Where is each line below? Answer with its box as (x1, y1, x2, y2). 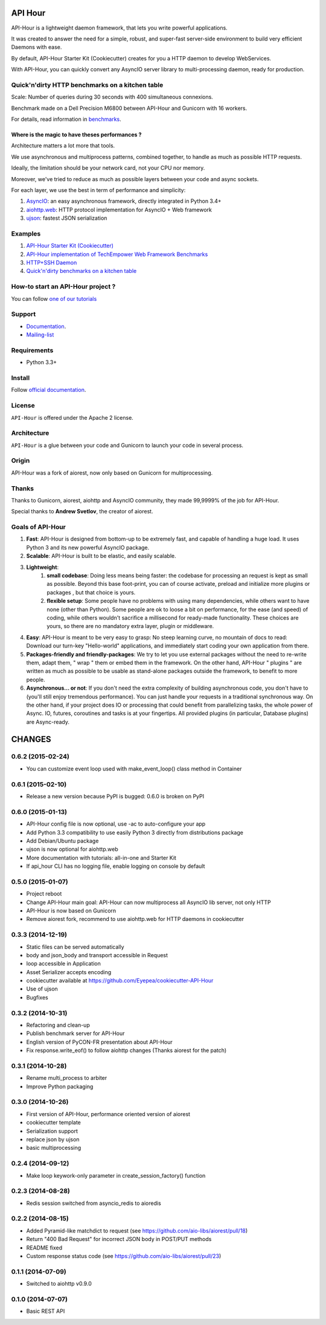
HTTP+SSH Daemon (26, 259, 77, 266)
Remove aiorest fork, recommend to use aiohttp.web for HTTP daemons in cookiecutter (26, 916, 245, 923)
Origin (11, 457, 30, 465)
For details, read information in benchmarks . (11, 115, 122, 123)
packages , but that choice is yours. (46, 589, 136, 596)
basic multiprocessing (26, 1144, 81, 1152)
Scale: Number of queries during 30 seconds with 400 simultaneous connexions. (11, 94, 214, 101)
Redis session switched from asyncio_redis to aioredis (26, 1199, 161, 1207)
